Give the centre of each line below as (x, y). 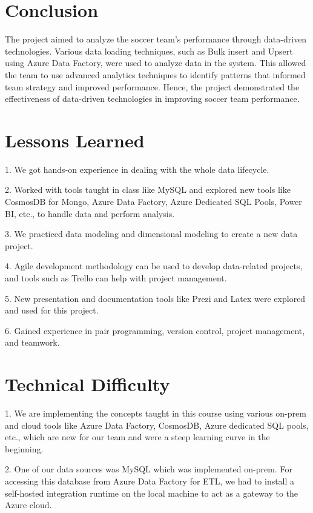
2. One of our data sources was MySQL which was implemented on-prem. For (149, 469)
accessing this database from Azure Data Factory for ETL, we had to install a (150, 481)
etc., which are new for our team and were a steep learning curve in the (137, 437)
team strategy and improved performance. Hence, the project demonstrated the (152, 86)
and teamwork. (32, 342)
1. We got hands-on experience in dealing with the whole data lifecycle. (137, 169)
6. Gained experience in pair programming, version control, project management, (155, 330)
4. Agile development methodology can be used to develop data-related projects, (154, 266)
